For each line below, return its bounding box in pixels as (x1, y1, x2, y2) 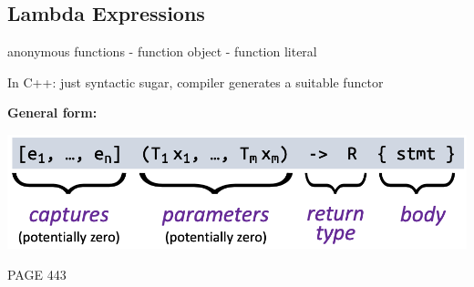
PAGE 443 (7, 264, 67, 283)
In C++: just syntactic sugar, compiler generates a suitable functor (7, 72, 384, 91)
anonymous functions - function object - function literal (7, 42, 317, 61)
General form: (7, 103, 98, 122)
